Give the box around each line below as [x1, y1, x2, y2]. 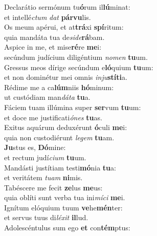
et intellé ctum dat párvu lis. [4, 11, 91, 22]
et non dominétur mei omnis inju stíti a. [4, 72, 127, 82]
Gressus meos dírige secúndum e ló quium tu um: [4, 61, 153, 72]
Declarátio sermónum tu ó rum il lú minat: [4, 2, 130, 12]
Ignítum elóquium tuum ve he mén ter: [4, 202, 123, 212]
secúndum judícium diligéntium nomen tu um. [4, 51, 148, 62]
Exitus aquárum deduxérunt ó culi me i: [4, 122, 127, 133]
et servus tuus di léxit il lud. [4, 212, 88, 223]
